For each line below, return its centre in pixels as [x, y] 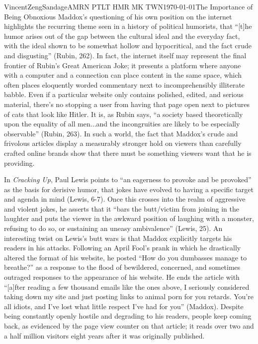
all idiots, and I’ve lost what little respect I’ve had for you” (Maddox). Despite [124, 306]
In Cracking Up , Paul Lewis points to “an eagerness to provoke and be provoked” [128, 179]
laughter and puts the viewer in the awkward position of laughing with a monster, [129, 218]
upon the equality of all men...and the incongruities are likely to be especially [122, 124]
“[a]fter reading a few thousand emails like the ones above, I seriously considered [127, 287]
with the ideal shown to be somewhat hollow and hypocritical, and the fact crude [128, 46]
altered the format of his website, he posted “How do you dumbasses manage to [126, 257]
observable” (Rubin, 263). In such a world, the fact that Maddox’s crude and [121, 133]
